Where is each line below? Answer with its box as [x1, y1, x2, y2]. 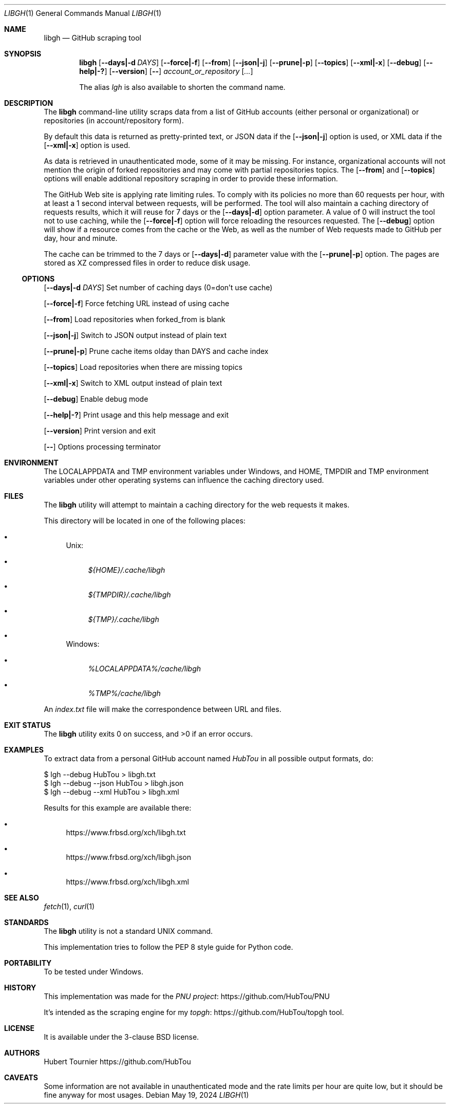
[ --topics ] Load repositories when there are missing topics [44, 363, 242, 371]
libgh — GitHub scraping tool [44, 33, 141, 42]
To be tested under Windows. [44, 967, 143, 976]
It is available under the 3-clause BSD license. [44, 1032, 199, 1041]
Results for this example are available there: [44, 803, 192, 812]
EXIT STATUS [4, 721, 51, 729]
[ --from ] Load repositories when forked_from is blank [44, 315, 226, 324]
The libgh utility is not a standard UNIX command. [44, 927, 213, 935]
